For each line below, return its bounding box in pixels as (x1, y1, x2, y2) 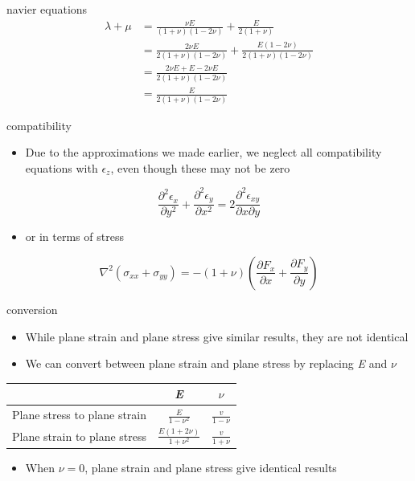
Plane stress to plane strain (12, 406, 147, 423)
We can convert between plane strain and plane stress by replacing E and (25, 355, 388, 372)
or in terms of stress (25, 228, 124, 245)
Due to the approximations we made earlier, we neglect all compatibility (25, 144, 382, 161)
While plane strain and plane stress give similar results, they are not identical (25, 328, 409, 344)
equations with (25, 159, 98, 176)
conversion (6, 300, 58, 317)
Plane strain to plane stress (12, 427, 147, 444)
